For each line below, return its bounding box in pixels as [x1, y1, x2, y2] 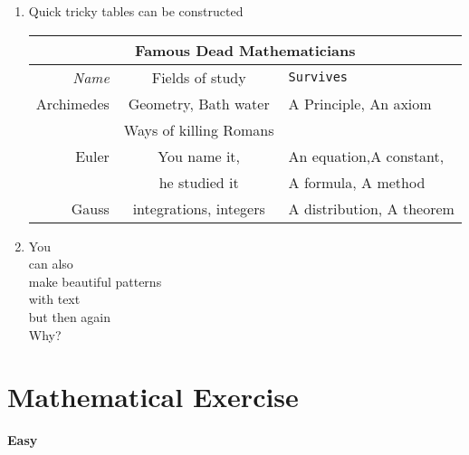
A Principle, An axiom [288, 92, 432, 114]
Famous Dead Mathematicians [135, 39, 356, 61]
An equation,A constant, [288, 145, 445, 166]
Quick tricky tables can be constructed [28, 2, 244, 20]
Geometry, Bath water [128, 92, 270, 114]
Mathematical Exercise [7, 378, 299, 415]
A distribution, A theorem [288, 197, 455, 219]
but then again [28, 307, 111, 326]
